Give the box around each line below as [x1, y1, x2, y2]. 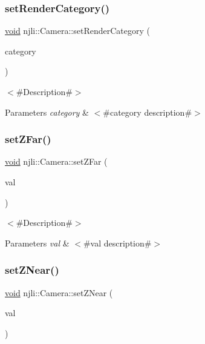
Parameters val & [5, 236, 70, 249]
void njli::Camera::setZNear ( [5, 286, 113, 299]
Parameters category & [5, 105, 89, 118]
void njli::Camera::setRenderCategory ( [5, 24, 150, 37]
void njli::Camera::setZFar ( [5, 155, 108, 168]
